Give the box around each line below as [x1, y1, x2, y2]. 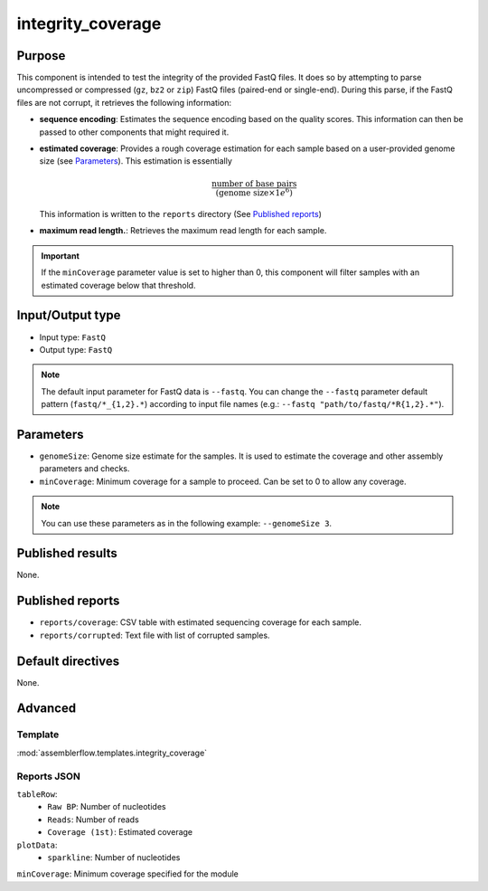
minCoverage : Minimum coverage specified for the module [16, 868, 239, 879]
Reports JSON [16, 770, 80, 782]
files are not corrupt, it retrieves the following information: [16, 97, 232, 108]
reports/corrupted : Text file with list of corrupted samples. [39, 630, 270, 640]
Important [41, 250, 80, 261]
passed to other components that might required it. [39, 127, 230, 137]
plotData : [16, 839, 58, 850]
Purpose [16, 48, 66, 63]
